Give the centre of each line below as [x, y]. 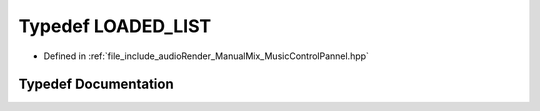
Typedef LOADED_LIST [115, 26]
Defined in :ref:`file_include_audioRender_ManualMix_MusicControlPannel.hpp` [206, 56]
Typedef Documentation [96, 84]
